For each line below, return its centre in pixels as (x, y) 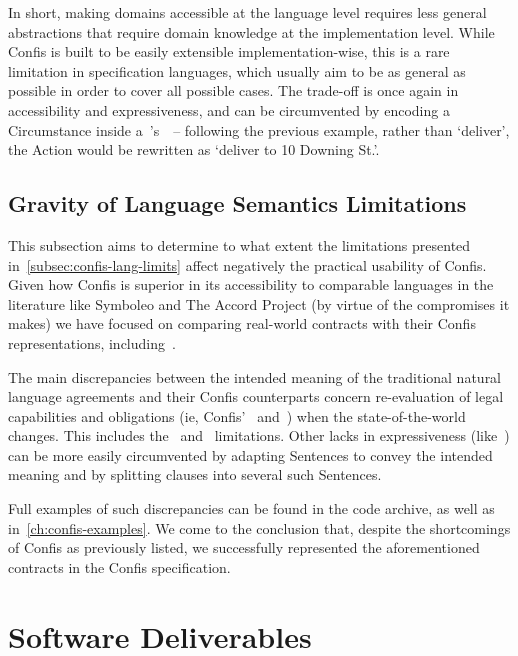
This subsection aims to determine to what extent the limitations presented (239, 244)
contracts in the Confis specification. (119, 566)
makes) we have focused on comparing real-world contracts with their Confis (242, 323)
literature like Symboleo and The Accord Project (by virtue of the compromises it (259, 303)
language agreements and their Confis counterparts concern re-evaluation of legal (256, 396)
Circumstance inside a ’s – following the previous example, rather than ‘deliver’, (259, 129)
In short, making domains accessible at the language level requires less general (247, 12)
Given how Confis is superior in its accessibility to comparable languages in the (251, 284)
